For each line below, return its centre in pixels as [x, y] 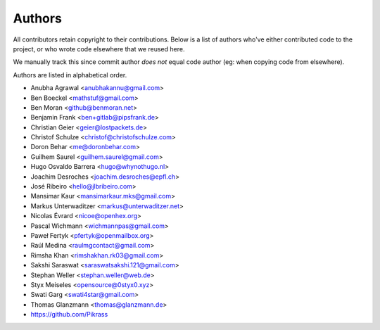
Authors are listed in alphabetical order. [70, 75]
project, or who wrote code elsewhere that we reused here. [99, 49]
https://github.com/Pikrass [69, 315]
